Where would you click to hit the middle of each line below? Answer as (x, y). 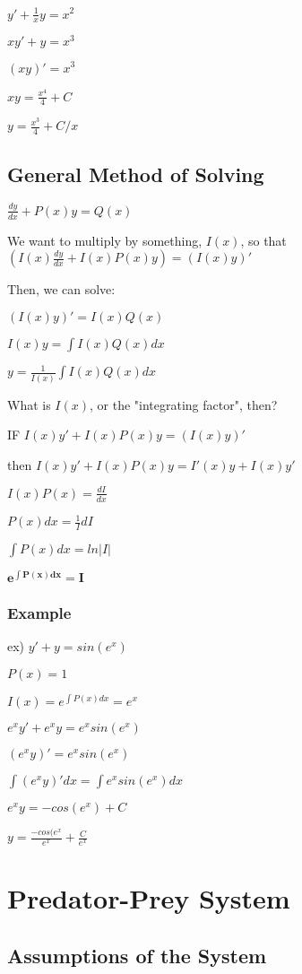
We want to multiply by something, (105, 240)
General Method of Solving (136, 174)
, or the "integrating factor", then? (184, 404)
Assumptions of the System (137, 955)
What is (29, 404)
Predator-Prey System (149, 898)
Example (39, 613)
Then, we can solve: (61, 289)
